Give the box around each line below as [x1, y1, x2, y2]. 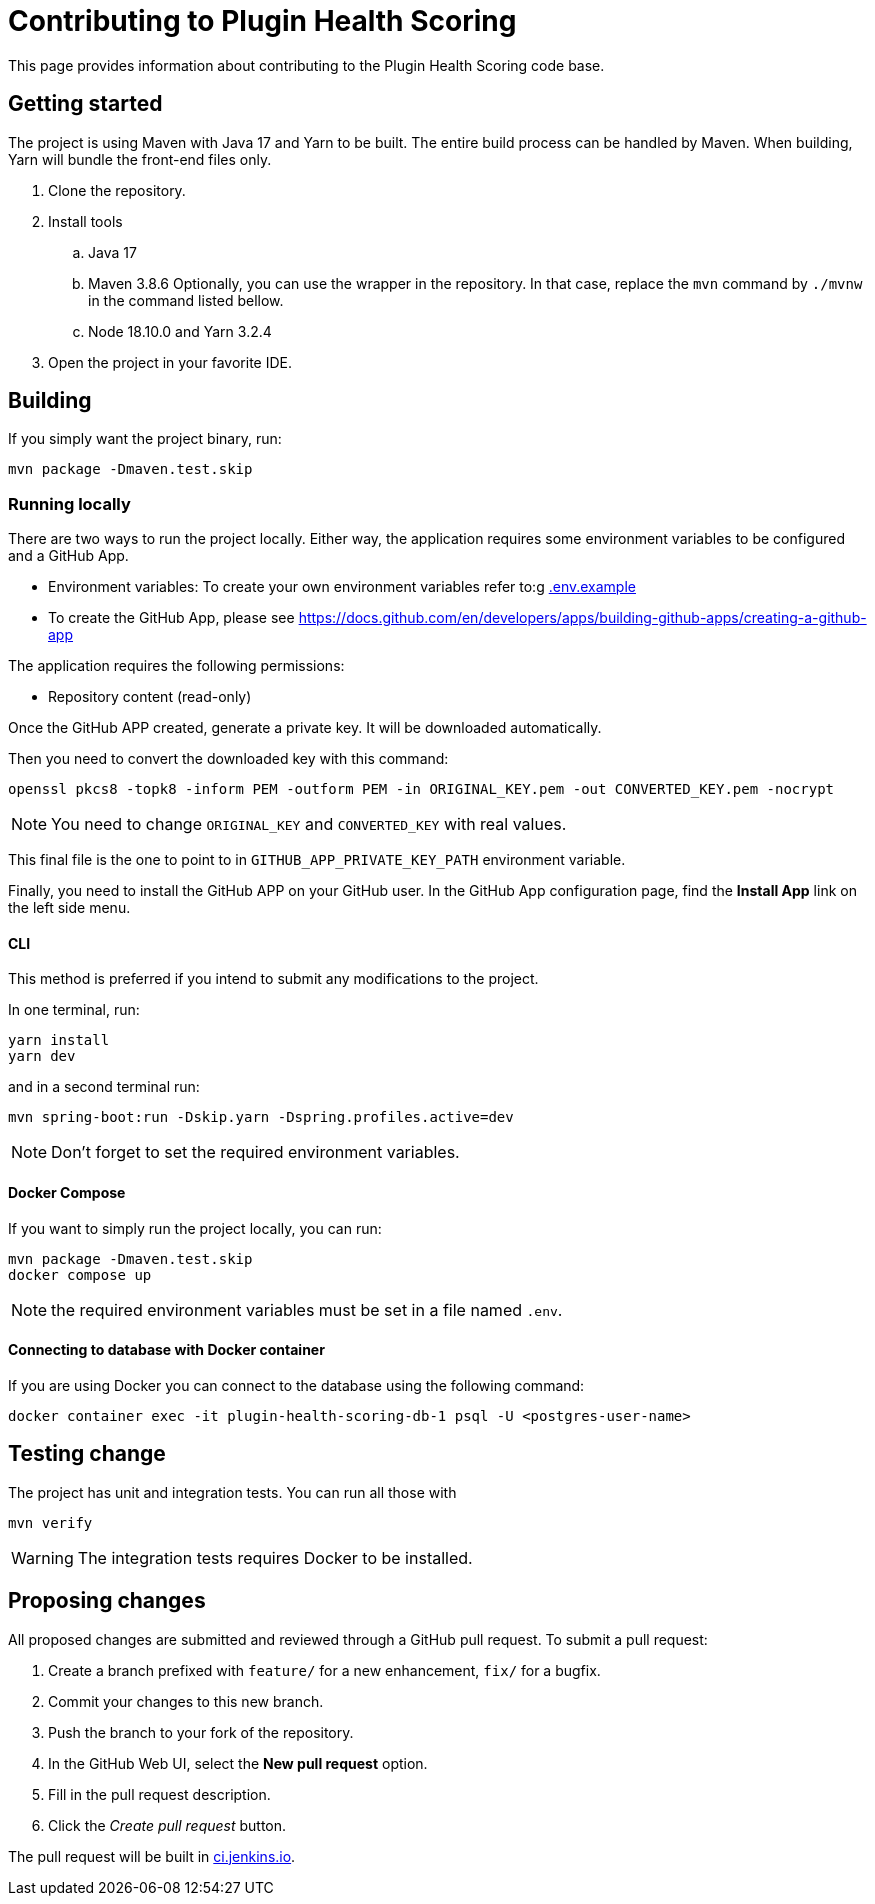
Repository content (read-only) [48, 688, 252, 706]
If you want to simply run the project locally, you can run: [8, 1219, 382, 1237]
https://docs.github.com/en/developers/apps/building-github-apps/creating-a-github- [298, 609, 867, 627]
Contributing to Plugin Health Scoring [8, 4, 517, 38]
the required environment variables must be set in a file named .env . [51, 1299, 563, 1320]
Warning [11, 1547, 74, 1568]
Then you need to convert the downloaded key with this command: [8, 750, 449, 768]
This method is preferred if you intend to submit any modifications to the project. [8, 970, 539, 988]
